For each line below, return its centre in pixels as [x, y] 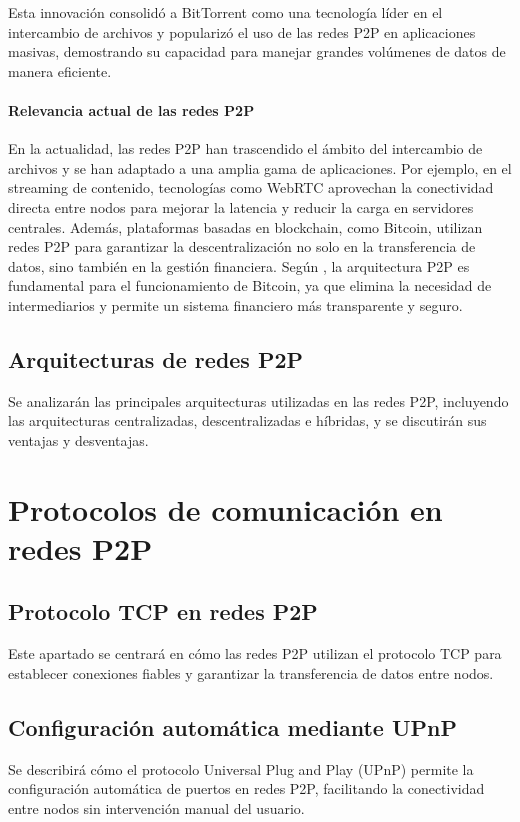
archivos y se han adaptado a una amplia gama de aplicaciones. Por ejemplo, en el [260, 167]
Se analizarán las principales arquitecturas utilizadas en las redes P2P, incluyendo [258, 400]
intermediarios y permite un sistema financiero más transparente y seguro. [235, 304]
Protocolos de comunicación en [225, 508]
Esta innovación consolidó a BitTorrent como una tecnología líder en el [225, 12]
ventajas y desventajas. [78, 439]
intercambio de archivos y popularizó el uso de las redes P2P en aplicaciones [242, 31]
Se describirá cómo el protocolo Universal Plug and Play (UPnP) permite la [241, 768]
